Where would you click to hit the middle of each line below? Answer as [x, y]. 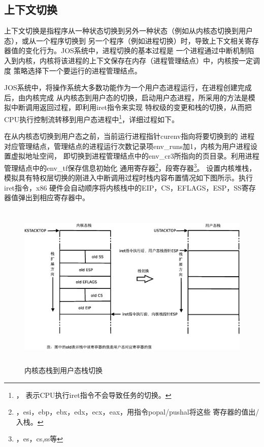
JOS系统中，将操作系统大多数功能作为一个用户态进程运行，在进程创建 [121, 87]
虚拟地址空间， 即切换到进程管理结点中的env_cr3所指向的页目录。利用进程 [135, 156]
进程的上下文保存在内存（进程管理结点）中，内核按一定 [160, 60]
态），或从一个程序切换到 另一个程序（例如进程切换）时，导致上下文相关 [124, 40]
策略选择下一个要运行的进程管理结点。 [77, 70]
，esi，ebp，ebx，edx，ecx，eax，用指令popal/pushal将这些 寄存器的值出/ [138, 412]
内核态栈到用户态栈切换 [63, 370]
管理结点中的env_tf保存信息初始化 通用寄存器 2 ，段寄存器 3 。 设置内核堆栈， [130, 167]
